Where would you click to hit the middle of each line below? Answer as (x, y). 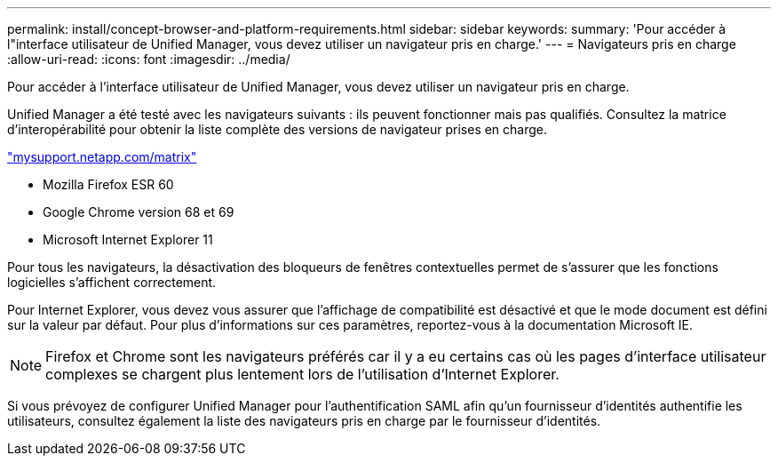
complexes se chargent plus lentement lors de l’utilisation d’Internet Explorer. (302, 374)
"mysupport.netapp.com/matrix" (102, 157)
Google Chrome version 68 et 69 (139, 212)
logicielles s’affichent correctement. (112, 282)
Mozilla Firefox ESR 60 (108, 184)
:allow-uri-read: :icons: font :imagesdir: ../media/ (149, 59)
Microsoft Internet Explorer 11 (128, 239)
